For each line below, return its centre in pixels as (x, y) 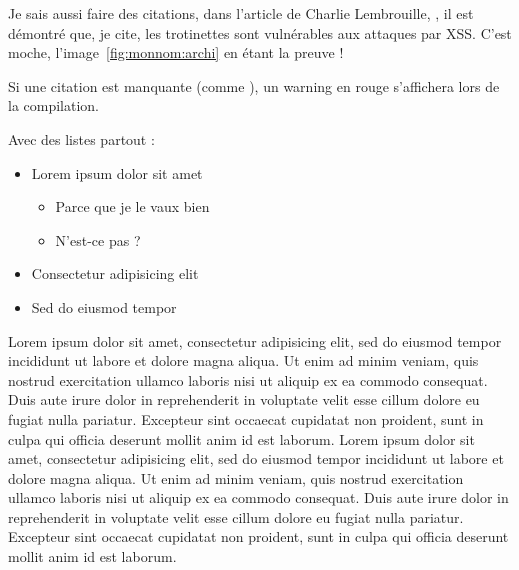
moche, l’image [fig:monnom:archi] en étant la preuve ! (176, 52)
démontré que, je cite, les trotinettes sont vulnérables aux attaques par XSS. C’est (260, 32)
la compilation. (54, 105)
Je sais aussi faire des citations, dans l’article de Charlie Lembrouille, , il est (241, 13)
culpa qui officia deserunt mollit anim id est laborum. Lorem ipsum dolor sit (241, 438)
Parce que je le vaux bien (132, 206)
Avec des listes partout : (81, 138)
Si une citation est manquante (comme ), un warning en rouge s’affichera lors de (254, 85)
